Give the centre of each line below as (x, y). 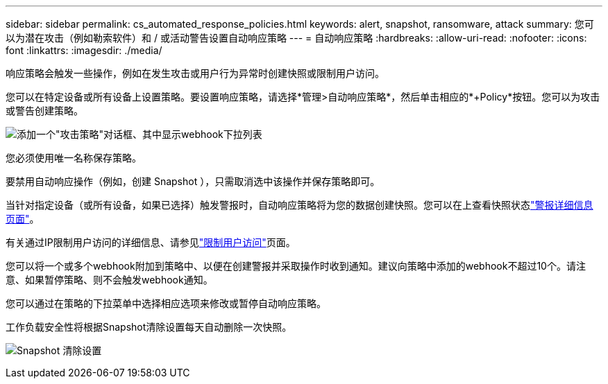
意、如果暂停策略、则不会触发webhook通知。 (109, 280)
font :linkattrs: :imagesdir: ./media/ (84, 50)
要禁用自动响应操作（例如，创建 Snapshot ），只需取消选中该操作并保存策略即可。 (193, 181)
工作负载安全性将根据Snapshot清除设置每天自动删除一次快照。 (149, 327)
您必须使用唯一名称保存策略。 (74, 158)
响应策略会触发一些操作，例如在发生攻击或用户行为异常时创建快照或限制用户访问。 (195, 73)
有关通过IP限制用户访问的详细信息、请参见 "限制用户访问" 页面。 (151, 242)
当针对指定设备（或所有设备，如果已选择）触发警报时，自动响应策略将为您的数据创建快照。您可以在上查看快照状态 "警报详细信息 (299, 205)
